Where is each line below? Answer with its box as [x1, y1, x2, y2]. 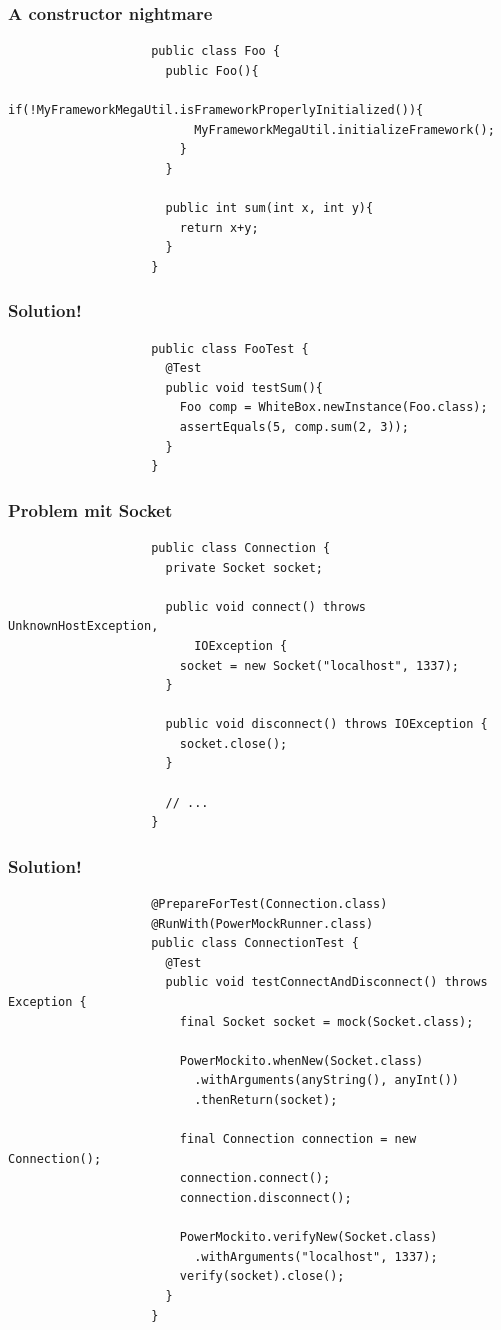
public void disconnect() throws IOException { [165, 717, 488, 732]
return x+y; [179, 220, 259, 235]
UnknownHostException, [8, 619, 159, 634]
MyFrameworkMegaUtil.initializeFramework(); [194, 122, 495, 137]
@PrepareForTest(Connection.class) [151, 897, 388, 912]
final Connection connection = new [179, 1132, 417, 1147]
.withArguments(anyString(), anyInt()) [194, 1073, 460, 1088]
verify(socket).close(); [179, 1269, 345, 1284]
